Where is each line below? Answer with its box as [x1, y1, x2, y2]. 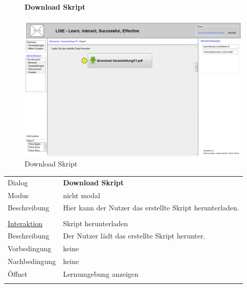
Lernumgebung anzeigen [63, 268, 139, 279]
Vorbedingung [8, 243, 52, 254]
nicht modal [63, 189, 100, 200]
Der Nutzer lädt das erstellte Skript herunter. [63, 230, 206, 241]
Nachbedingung [8, 256, 56, 267]
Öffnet [8, 268, 28, 279]
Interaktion [8, 218, 43, 228]
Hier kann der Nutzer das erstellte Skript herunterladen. [63, 202, 239, 213]
